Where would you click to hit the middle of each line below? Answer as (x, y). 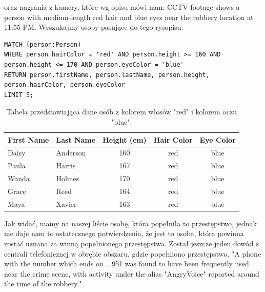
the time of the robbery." (43, 284)
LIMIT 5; (19, 95)
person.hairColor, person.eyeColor (65, 85)
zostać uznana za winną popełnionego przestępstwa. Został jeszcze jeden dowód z (132, 244)
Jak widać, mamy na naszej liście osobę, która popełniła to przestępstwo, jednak (131, 223)
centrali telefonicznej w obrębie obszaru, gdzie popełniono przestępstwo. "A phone (133, 253)
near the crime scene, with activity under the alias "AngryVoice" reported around (132, 273)
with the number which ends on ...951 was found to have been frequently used (127, 264)
